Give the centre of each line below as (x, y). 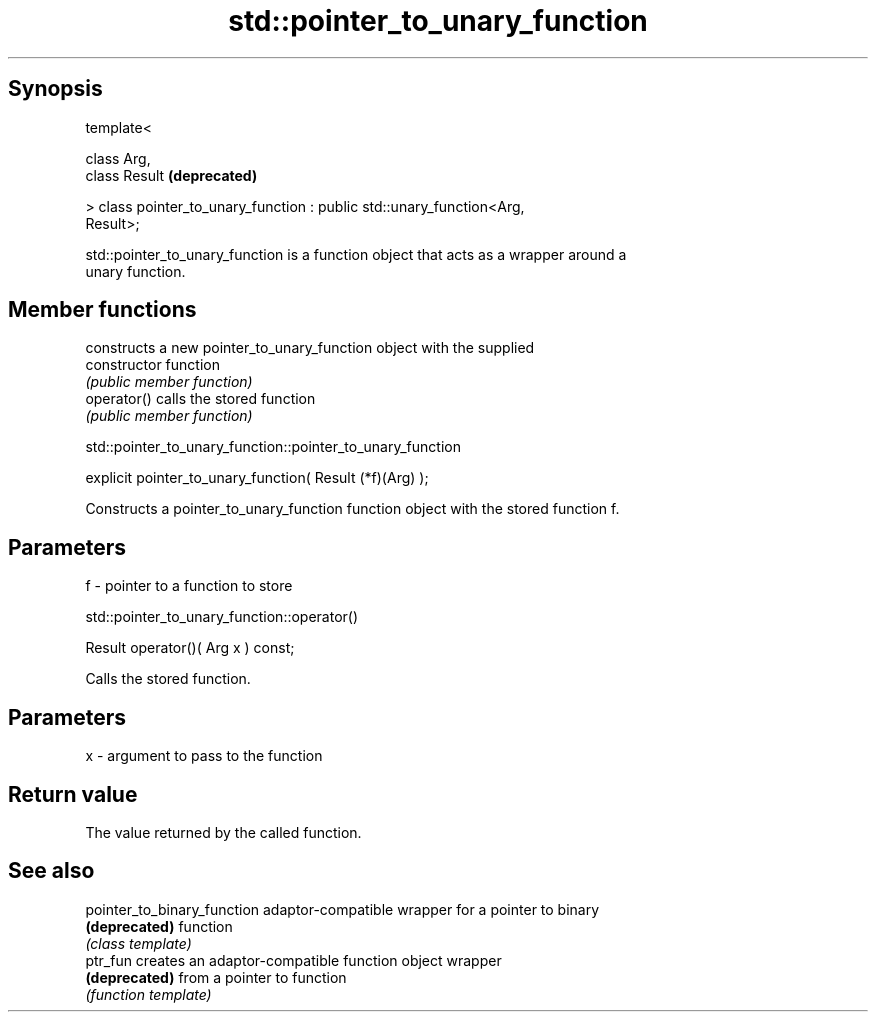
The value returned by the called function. (223, 832)
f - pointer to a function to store (189, 586)
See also (51, 871)
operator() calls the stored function (200, 399)
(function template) (148, 994)
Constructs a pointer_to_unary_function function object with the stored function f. (352, 509)
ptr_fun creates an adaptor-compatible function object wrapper (293, 960)
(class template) (138, 943)
